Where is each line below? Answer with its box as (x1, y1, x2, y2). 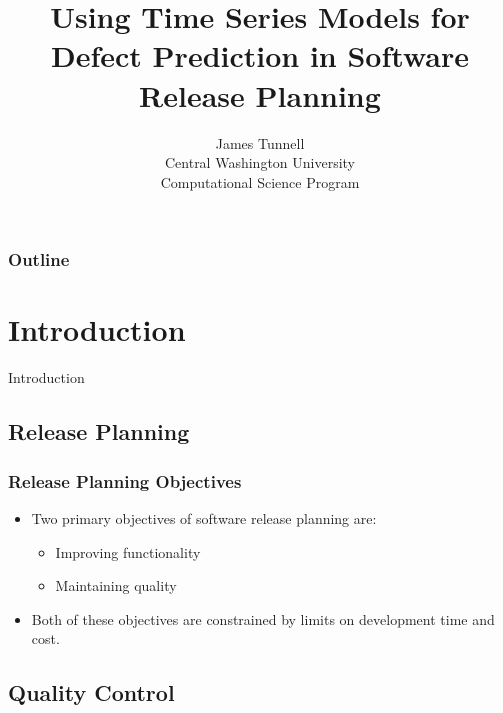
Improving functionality (55, 541, 201, 562)
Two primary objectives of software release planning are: (31, 507, 377, 528)
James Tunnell (215, 132, 305, 153)
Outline (8, 247, 70, 272)
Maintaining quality (55, 575, 177, 596)
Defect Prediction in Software (51, 35, 469, 76)
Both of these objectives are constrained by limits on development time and (31, 608, 495, 629)
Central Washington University (164, 152, 356, 173)
